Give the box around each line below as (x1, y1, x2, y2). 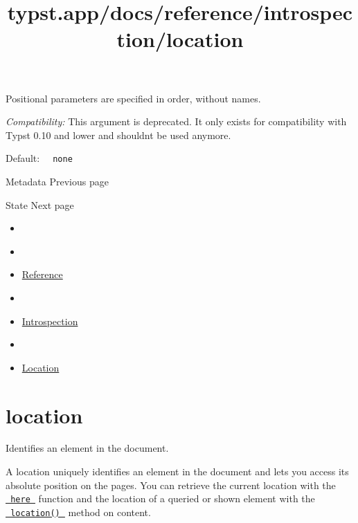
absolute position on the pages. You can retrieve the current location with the (6, 477, 336, 492)
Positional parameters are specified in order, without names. (6, 91, 261, 105)
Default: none (6, 151, 73, 165)
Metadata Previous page (6, 174, 109, 188)
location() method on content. (10, 504, 151, 519)
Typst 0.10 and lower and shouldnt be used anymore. (6, 127, 231, 142)
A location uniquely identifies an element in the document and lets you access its (6, 464, 349, 479)
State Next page (6, 197, 74, 212)
